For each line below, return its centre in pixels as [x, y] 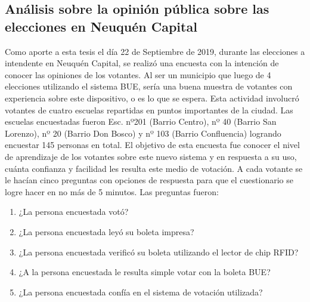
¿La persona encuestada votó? [74, 212]
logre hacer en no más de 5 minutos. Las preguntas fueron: [112, 191]
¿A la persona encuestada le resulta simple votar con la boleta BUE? [145, 272]
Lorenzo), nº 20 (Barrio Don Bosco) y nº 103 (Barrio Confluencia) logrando [143, 133]
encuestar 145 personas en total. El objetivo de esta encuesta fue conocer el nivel [152, 145]
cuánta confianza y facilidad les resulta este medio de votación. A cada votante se [154, 168]
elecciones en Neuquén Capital [101, 26]
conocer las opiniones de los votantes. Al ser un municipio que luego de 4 [138, 74]
